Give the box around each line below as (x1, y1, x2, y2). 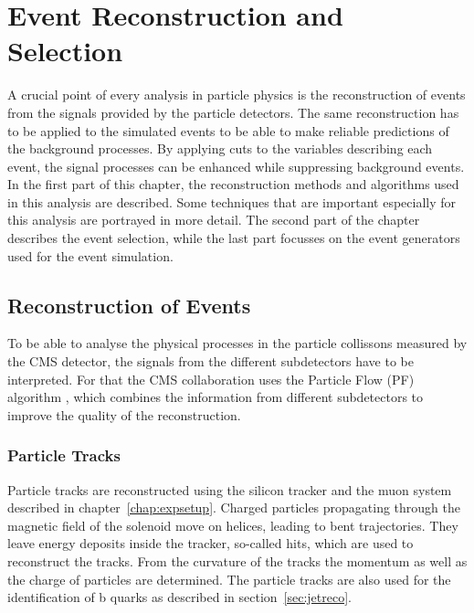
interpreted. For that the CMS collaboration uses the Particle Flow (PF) (7, 369, 415, 388)
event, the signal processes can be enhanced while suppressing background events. (7, 156, 465, 175)
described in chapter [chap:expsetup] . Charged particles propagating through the (7, 498, 461, 517)
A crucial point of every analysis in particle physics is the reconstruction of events (7, 85, 466, 104)
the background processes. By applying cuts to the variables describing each (7, 139, 433, 158)
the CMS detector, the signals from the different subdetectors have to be (7, 352, 414, 371)
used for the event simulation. (7, 246, 174, 265)
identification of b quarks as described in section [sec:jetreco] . (7, 587, 352, 607)
